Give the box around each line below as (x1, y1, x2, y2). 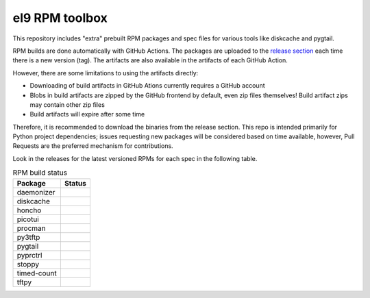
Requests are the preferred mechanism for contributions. (12, 142, 174, 150)
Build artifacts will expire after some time (29, 110, 145, 119)
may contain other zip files (29, 100, 106, 109)
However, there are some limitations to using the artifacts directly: (12, 69, 199, 77)
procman (16, 223, 46, 233)
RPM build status (12, 168, 68, 177)
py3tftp (16, 232, 40, 242)
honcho (16, 206, 42, 215)
